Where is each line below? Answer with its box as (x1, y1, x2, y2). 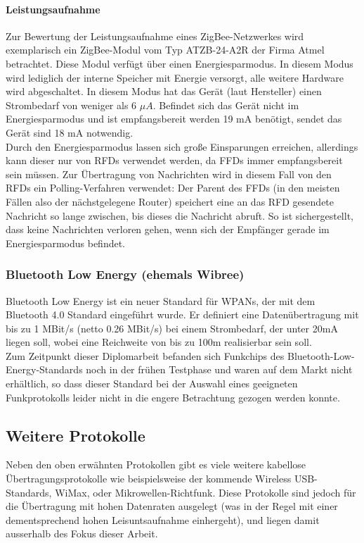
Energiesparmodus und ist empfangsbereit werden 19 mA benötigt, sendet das (6, 111, 342, 126)
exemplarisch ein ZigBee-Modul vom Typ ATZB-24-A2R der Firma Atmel (6, 42, 325, 57)
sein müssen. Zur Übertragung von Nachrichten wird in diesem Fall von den (6, 166, 332, 181)
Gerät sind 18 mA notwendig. (6, 125, 134, 139)
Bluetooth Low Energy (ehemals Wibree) (6, 266, 245, 283)
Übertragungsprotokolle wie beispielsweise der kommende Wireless (6, 471, 292, 486)
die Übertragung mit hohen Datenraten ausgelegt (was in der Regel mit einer (6, 499, 338, 513)
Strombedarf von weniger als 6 (6, 97, 137, 112)
